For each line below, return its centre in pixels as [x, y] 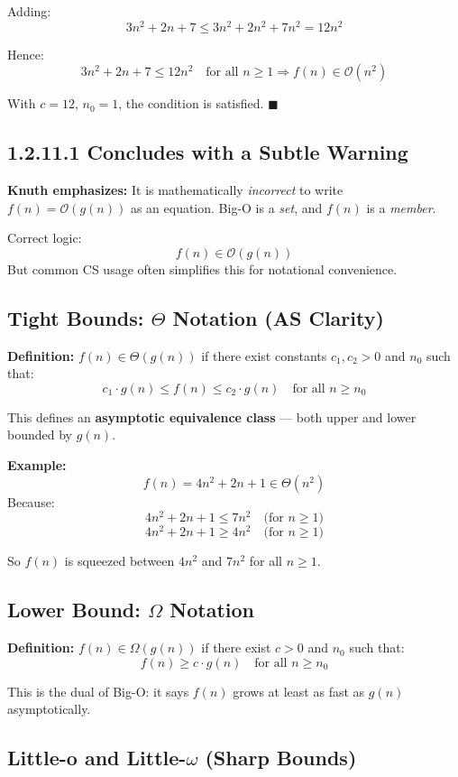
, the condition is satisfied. [191, 103]
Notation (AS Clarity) [278, 317]
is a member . [401, 207]
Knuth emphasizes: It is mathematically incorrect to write [175, 190]
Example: [37, 465]
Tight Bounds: [76, 317]
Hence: [26, 54]
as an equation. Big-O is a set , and [226, 207]
